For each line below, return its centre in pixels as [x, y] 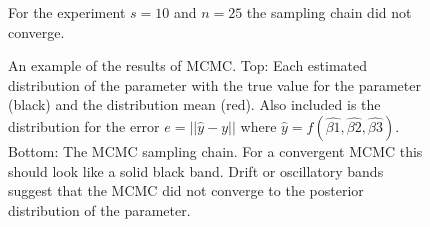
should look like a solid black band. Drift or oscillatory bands [196, 170]
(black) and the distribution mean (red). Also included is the [194, 104]
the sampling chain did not [329, 12]
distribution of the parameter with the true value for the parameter [214, 84]
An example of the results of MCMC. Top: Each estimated [188, 65]
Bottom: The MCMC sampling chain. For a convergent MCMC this [215, 150]
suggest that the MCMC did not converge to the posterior [186, 190]
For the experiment [67, 12]
